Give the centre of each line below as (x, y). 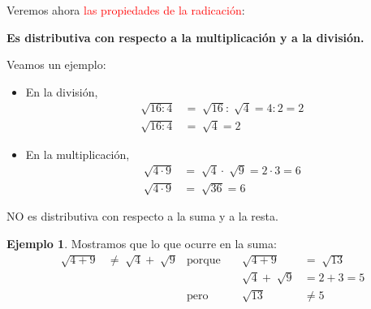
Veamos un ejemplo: (56, 64)
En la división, (62, 91)
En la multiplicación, (78, 154)
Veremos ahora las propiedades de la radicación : (126, 10)
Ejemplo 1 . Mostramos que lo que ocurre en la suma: (142, 243)
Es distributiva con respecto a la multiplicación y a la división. (185, 37)
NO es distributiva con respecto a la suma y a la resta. (142, 216)
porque (204, 261)
